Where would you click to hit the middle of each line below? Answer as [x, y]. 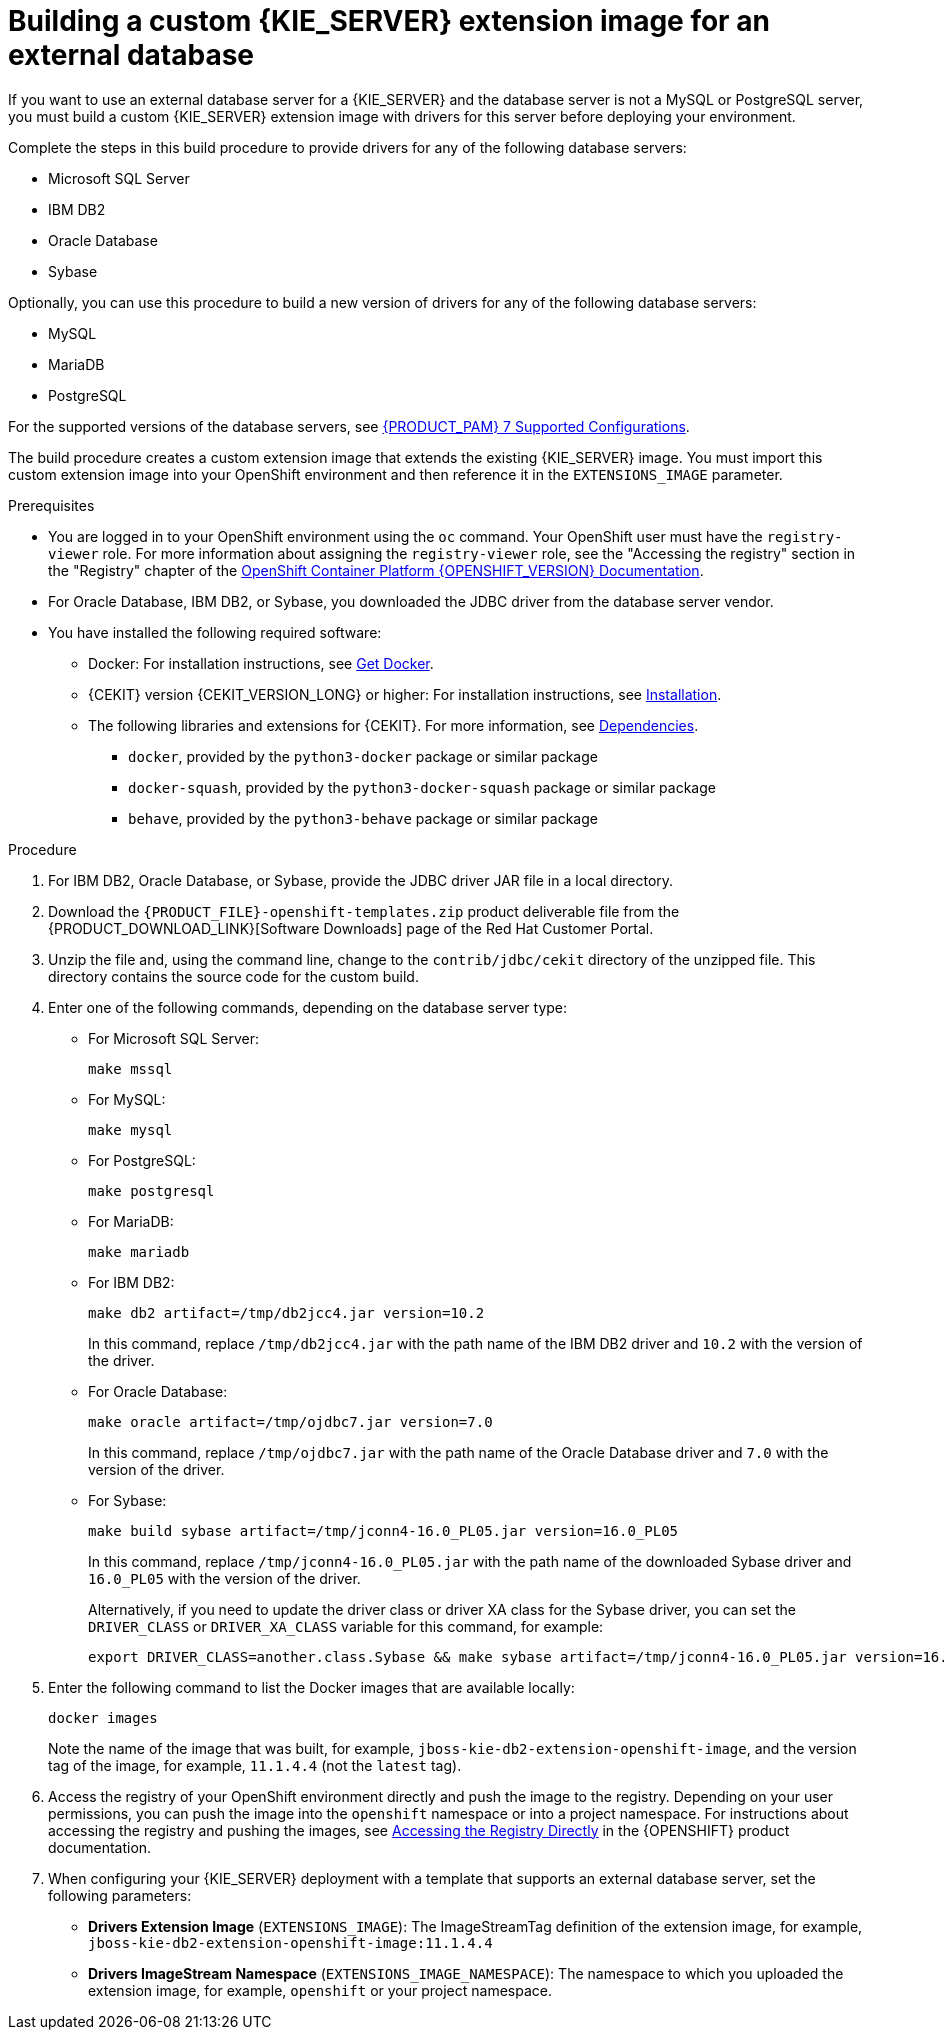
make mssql [130, 1068]
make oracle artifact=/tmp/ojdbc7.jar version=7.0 [290, 1421]
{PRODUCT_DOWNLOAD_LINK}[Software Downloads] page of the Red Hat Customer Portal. [351, 928]
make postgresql [151, 1190]
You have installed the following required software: [215, 632]
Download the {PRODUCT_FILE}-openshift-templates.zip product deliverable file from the [364, 911]
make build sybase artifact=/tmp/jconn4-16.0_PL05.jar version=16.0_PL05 [383, 1530]
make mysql [130, 1129]
